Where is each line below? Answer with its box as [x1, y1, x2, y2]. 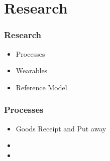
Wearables [16, 65, 48, 76]
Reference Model [16, 82, 67, 92]
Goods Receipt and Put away [16, 123, 106, 133]
